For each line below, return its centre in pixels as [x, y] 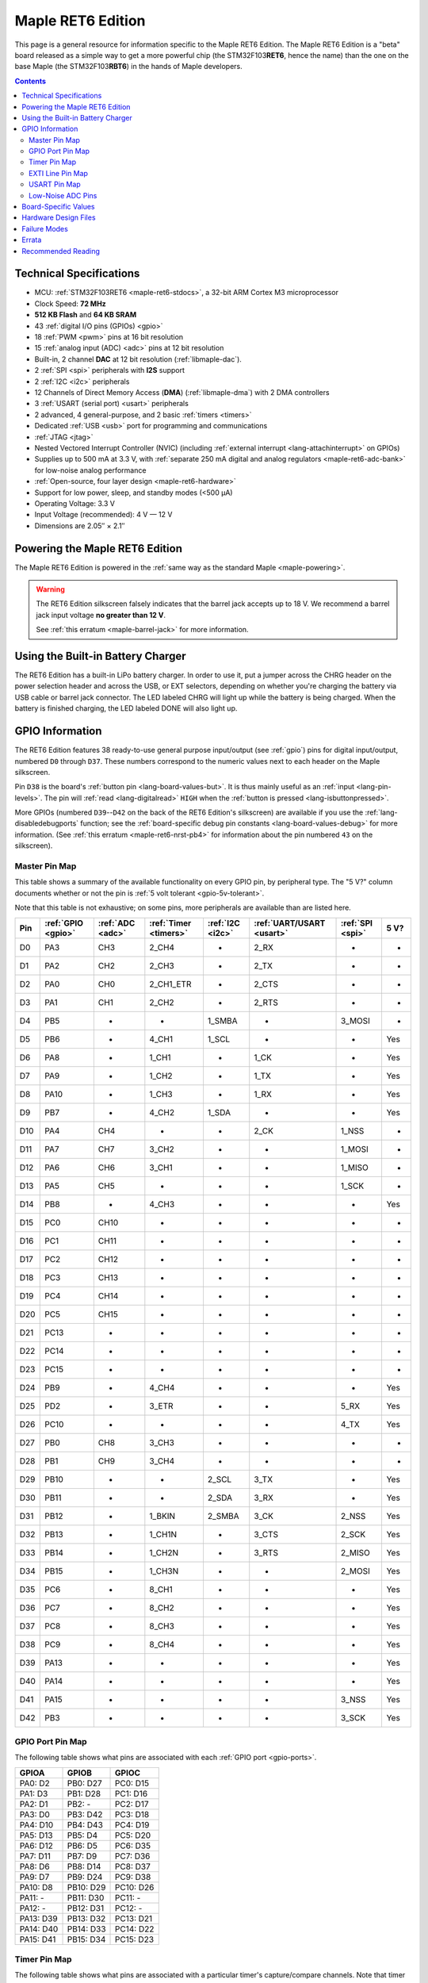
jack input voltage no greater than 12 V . [101, 615]
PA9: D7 [34, 1877]
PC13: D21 [134, 1918]
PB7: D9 [82, 1856]
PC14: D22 [135, 1929]
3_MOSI [355, 1021]
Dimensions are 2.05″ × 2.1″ [80, 525]
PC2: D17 [132, 1804]
